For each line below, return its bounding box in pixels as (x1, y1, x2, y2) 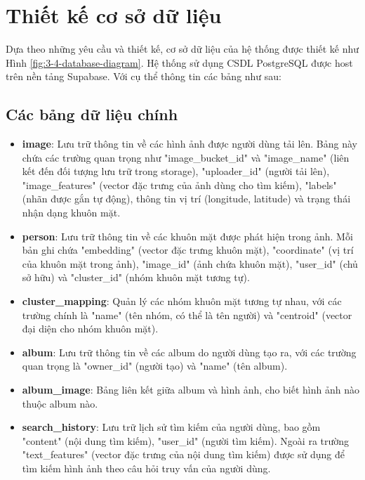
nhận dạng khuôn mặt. (22, 205, 121, 220)
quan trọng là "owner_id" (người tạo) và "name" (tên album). (22, 358, 288, 373)
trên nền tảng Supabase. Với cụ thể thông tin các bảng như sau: (6, 69, 282, 84)
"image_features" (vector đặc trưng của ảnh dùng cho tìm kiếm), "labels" (22, 177, 337, 192)
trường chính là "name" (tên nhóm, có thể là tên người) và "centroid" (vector (22, 307, 352, 322)
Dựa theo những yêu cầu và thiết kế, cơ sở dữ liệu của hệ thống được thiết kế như (6, 41, 359, 56)
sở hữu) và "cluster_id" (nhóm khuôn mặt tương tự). (22, 270, 250, 285)
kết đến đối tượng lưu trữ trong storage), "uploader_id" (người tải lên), (22, 164, 330, 179)
